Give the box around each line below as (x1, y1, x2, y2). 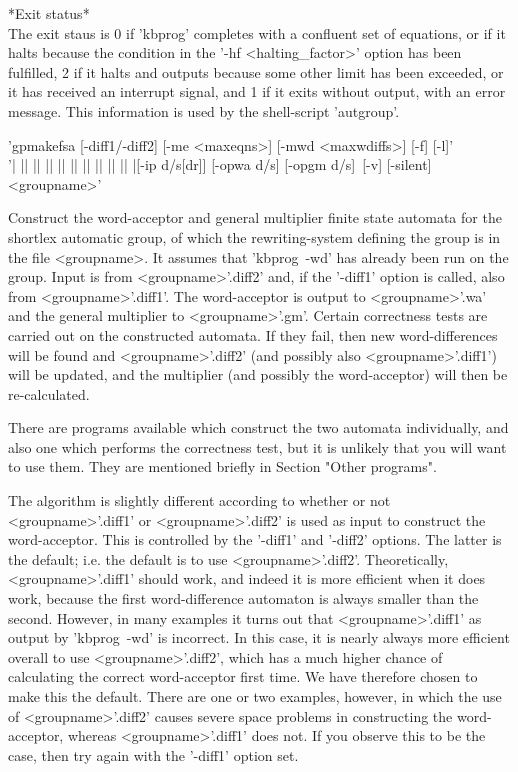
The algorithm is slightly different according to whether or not (8, 490, 391, 511)
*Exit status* (8, 3, 90, 23)
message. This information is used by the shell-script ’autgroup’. (8, 100, 400, 121)
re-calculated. (8, 383, 90, 404)
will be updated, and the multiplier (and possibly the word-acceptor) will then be (8, 364, 508, 385)
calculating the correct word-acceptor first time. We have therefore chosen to (8, 666, 478, 687)
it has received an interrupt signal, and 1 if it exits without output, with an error (8, 81, 506, 102)
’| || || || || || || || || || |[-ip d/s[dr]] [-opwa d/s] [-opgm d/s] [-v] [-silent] (8, 154, 432, 175)
